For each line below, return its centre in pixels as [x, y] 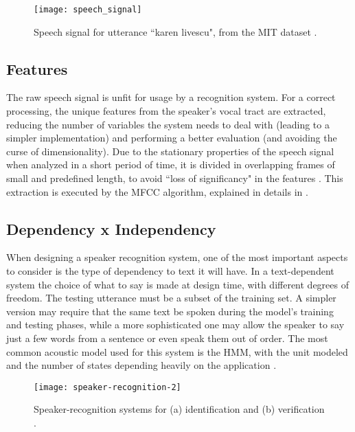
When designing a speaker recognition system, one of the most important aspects [177, 257]
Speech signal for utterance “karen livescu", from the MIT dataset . [175, 31]
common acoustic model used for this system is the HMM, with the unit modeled [177, 351]
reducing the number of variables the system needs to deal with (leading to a [168, 124]
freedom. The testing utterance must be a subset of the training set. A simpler [171, 298]
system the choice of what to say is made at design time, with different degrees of [178, 284]
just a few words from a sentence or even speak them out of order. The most [167, 338]
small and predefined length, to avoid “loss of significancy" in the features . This [175, 178]
